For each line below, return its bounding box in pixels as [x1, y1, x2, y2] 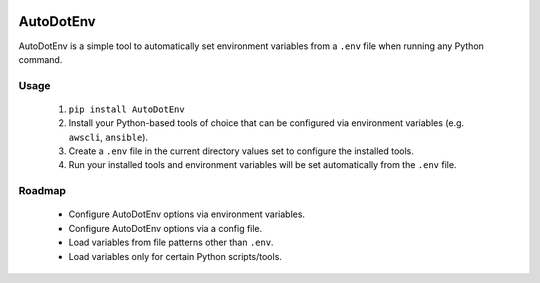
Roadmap [18, 184, 67, 198]
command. [18, 53, 63, 65]
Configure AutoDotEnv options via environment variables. [68, 208, 305, 220]
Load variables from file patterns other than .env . [68, 236, 274, 249]
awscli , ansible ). [68, 131, 149, 143]
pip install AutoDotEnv [68, 103, 185, 115]
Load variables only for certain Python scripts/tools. [68, 250, 282, 262]
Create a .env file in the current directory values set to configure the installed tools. [68, 145, 415, 157]
